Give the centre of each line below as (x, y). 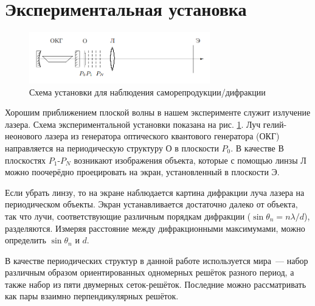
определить (26, 240)
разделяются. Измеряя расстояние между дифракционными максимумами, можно (155, 228)
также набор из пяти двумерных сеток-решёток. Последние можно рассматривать (156, 284)
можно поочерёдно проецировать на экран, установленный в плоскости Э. (142, 172)
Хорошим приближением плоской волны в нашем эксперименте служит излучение (158, 112)
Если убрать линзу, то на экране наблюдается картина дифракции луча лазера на (155, 192)
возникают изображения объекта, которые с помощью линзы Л (190, 160)
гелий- (275, 124)
